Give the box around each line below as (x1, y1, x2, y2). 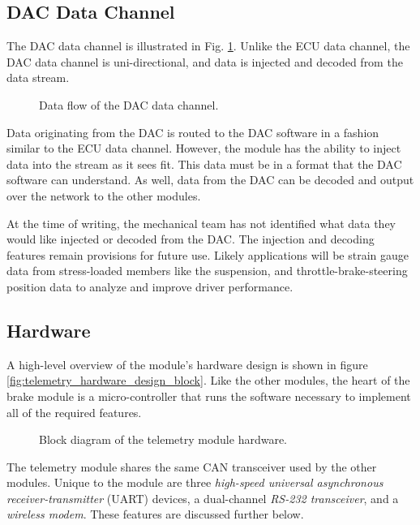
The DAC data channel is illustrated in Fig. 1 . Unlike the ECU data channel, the (6, 37, 410, 54)
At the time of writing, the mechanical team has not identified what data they (6, 214, 396, 231)
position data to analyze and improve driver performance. (6, 278, 294, 295)
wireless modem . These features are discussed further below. (6, 506, 304, 523)
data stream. (6, 69, 70, 86)
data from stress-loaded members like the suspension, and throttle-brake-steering (6, 262, 408, 279)
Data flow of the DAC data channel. (39, 96, 219, 113)
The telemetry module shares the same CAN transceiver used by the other (6, 458, 377, 475)
